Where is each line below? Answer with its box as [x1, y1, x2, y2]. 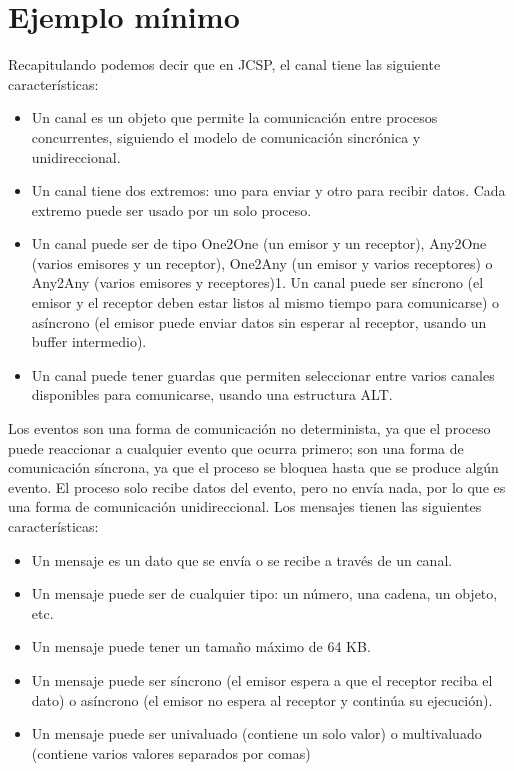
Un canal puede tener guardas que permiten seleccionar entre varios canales [31, 364, 495, 385]
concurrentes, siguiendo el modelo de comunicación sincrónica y [31, 126, 421, 147]
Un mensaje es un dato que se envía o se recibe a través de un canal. [31, 549, 453, 570]
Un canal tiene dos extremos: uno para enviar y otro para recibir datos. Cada [31, 180, 506, 201]
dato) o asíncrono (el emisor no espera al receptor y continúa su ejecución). [31, 689, 493, 710]
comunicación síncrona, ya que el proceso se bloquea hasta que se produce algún [8, 457, 499, 478]
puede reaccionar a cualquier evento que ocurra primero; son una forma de [8, 437, 464, 458]
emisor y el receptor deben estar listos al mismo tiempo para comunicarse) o [31, 292, 500, 313]
